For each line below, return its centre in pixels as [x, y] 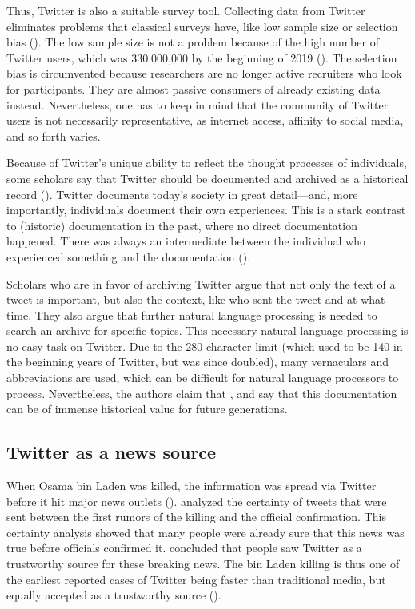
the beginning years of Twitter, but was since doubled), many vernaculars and [198, 362]
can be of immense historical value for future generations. [147, 409]
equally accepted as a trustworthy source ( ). [114, 595]
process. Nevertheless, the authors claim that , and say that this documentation [202, 393]
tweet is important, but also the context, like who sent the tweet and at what [196, 299]
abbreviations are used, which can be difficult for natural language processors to [203, 378]
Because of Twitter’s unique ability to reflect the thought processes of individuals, [207, 163]
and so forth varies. [54, 135]
